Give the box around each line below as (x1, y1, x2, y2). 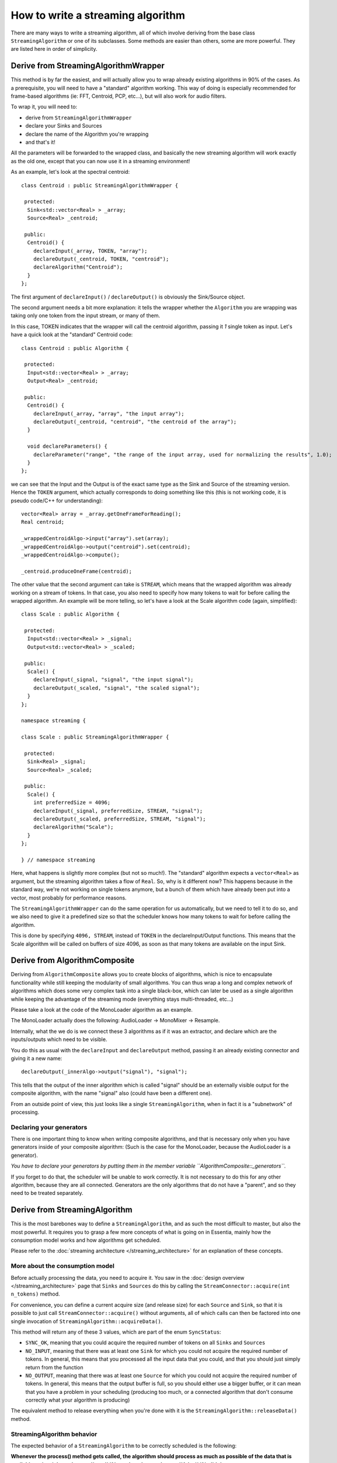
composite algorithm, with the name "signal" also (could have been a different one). (11, 1090, 213, 1097)
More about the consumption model (11, 1262, 115, 1270)
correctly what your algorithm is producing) (25, 1396, 130, 1404)
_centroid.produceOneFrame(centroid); (21, 568, 133, 575)
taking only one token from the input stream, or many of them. (11, 312, 161, 319)
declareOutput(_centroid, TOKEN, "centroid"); (33, 256, 169, 263)
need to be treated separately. (11, 1190, 84, 1197)
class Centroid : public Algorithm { (21, 345, 130, 351)
